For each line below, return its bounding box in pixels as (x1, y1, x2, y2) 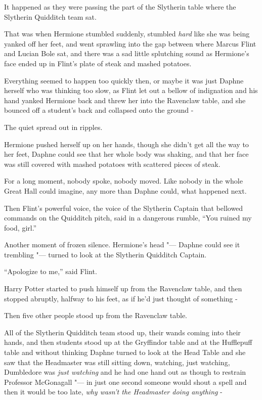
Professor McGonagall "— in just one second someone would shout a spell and (4, 376, 247, 387)
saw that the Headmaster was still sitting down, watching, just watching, (4, 357, 230, 367)
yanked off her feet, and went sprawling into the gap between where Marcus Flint (4, 38, 256, 49)
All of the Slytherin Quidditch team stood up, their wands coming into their (4, 327, 241, 337)
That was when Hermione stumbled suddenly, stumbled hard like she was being (4, 28, 250, 39)
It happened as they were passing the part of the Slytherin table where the (4, 2, 236, 12)
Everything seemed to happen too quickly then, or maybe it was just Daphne (4, 75, 244, 85)
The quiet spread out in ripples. (4, 121, 103, 132)
